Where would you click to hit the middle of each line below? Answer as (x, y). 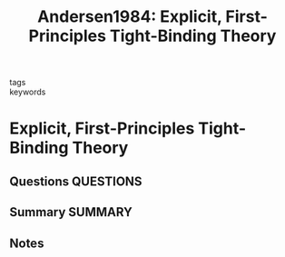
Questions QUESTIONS (76, 181)
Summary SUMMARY (71, 212)
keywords (28, 92)
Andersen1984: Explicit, (130, 17)
